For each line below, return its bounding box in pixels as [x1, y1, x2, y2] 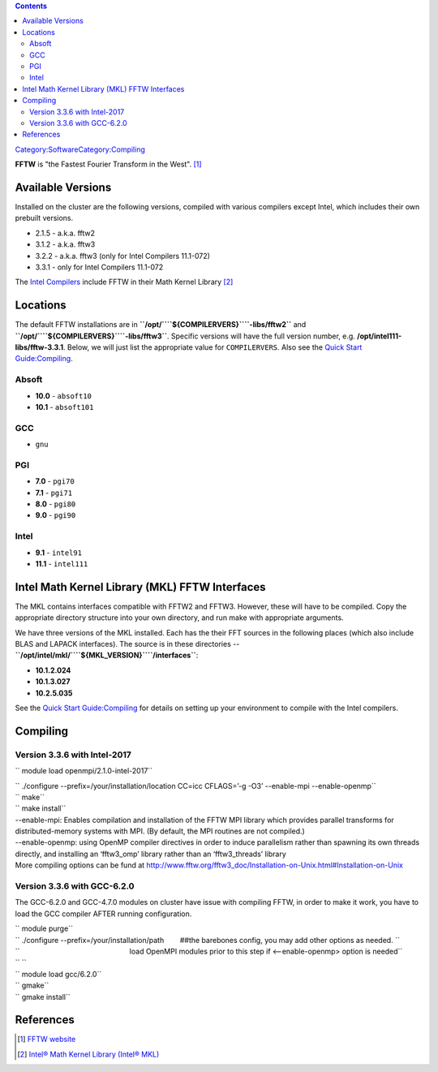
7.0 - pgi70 [35, 476, 75, 486]
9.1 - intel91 [35, 548, 83, 558]
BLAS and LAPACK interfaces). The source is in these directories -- [15, 639, 240, 648]
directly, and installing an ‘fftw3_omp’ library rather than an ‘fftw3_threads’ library [15, 849, 287, 859]
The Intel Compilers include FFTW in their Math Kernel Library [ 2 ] [15, 277, 234, 287]
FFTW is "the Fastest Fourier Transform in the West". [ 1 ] [15, 159, 202, 170]
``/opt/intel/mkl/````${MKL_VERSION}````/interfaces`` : [15, 650, 199, 661]
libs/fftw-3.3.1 [15, 342, 64, 352]
